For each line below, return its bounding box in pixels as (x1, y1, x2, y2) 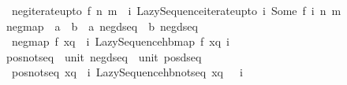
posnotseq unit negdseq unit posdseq (6, 48, 202, 65)
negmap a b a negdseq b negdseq (6, 17, 198, 34)
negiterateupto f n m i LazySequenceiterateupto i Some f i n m (11, 2, 341, 18)
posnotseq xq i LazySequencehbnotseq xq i (11, 64, 243, 80)
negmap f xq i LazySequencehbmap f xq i (11, 33, 229, 50)
